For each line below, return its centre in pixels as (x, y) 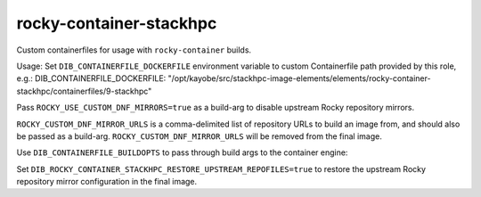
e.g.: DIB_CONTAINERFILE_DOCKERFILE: (91, 78)
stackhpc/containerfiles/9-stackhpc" (84, 91)
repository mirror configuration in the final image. (107, 182)
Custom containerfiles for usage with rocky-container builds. (134, 50)
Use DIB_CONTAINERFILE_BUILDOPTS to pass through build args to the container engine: (182, 152)
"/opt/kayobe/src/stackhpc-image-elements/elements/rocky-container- (299, 78)
